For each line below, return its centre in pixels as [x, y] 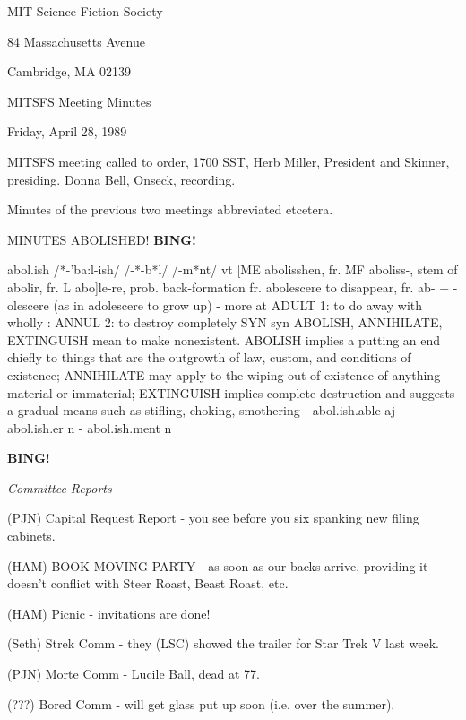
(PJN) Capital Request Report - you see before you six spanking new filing [213, 518]
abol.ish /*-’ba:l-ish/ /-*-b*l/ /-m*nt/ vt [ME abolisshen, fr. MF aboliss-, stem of [233, 269]
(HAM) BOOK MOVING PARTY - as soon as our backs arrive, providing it [218, 565]
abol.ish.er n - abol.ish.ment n [90, 427]
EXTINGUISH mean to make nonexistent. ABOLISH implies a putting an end [224, 339]
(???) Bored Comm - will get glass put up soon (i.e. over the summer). [201, 703]
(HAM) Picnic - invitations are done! [109, 613]
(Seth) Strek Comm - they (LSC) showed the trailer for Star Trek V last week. [223, 643]
